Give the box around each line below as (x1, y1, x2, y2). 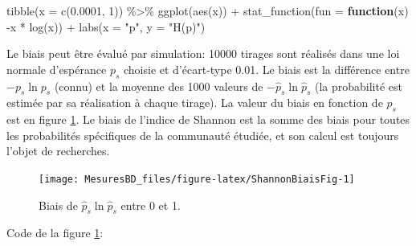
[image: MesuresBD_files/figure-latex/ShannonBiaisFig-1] (39, 173, 355, 185)
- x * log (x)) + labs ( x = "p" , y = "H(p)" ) (6, 18, 206, 35)
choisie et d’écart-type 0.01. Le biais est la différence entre (123, 60, 410, 77)
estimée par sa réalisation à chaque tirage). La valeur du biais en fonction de (6, 94, 383, 111)
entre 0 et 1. (120, 196, 181, 213)
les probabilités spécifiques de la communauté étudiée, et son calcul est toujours (6, 126, 399, 143)
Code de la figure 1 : (6, 224, 104, 241)
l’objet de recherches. (6, 142, 110, 159)
